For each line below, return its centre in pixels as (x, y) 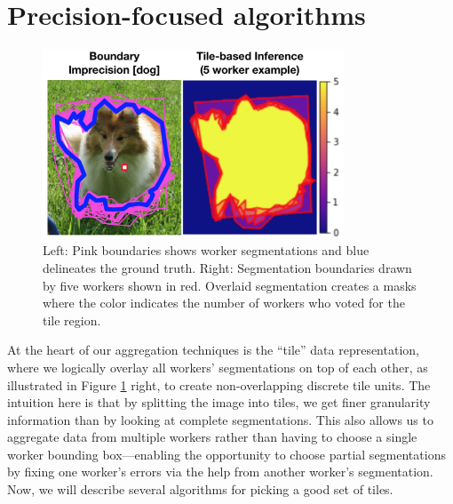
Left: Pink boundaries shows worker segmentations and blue (206, 250)
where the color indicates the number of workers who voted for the (224, 303)
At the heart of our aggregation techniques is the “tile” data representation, (213, 350)
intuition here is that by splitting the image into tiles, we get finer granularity (219, 402)
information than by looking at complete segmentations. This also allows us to (220, 419)
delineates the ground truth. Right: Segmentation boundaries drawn (227, 267)
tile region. (72, 320)
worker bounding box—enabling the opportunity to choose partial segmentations (226, 454)
